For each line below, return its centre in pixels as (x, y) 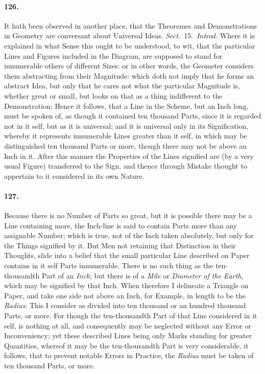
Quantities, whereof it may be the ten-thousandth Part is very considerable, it (126, 345)
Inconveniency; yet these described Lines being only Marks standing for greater (128, 335)
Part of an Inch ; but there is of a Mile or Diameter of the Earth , (142, 275)
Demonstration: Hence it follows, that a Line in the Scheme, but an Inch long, (126, 106)
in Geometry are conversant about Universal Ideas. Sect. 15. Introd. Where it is (129, 36)
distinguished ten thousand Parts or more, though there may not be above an (126, 145)
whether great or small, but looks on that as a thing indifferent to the (113, 95)
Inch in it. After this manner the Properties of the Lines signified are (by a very (129, 156)
